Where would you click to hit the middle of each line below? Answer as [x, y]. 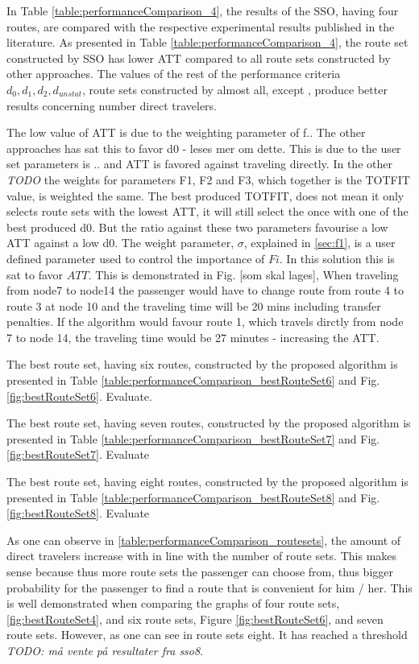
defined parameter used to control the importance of [136, 258]
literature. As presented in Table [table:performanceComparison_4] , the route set [207, 42]
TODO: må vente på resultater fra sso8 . [105, 650]
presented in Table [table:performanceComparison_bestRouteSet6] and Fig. [193, 380]
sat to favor [35, 274]
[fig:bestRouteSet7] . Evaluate [78, 454]
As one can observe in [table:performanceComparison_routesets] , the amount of [204, 540]
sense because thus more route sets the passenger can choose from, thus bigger [200, 571]
